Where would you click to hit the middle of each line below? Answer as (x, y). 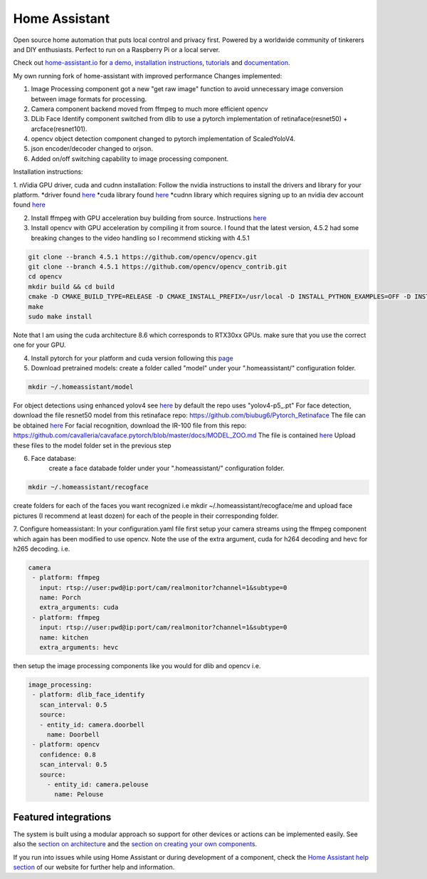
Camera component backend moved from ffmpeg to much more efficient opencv (149, 109)
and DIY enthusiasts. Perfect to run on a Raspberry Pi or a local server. (117, 49)
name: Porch (60, 598)
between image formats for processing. (89, 99)
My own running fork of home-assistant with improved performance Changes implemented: (148, 76)
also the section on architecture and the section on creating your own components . (135, 844)
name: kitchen (64, 637)
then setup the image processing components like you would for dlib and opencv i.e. (137, 666)
